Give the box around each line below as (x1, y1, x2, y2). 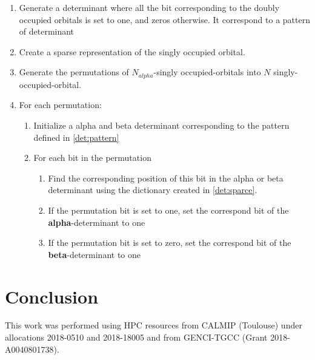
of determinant (19, 25, 75, 38)
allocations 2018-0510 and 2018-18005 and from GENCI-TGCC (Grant (5, 331, 268, 344)
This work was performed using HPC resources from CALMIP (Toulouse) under (5, 319, 302, 331)
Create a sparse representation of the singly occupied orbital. (19, 45, 245, 58)
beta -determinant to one (48, 248, 141, 260)
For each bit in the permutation (33, 151, 151, 164)
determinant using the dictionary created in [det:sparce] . (48, 183, 257, 196)
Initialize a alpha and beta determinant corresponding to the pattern (33, 119, 290, 132)
